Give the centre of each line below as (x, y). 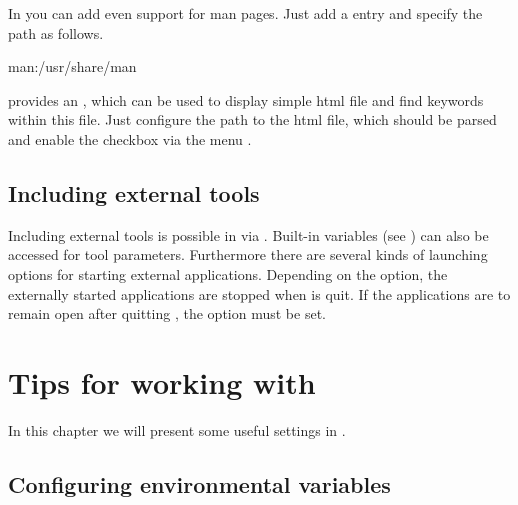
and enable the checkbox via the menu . (130, 138)
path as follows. (56, 32)
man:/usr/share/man (72, 66)
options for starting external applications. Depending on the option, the (228, 273)
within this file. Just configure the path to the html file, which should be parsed (252, 119)
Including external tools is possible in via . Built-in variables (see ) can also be (248, 234)
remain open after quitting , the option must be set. (167, 313)
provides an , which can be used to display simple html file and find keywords (246, 99)
